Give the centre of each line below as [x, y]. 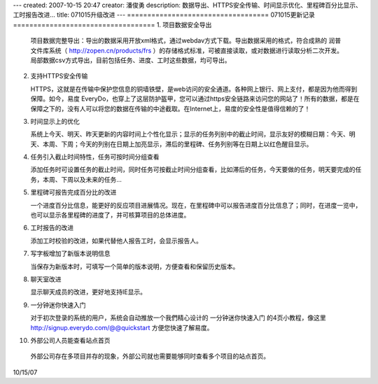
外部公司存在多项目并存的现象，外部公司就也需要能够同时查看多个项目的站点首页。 [150, 356]
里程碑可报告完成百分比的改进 [73, 192]
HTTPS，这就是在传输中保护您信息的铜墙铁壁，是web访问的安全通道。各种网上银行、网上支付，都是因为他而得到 [194, 89]
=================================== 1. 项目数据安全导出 [112, 24]
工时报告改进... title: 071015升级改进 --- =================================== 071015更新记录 [164, 15]
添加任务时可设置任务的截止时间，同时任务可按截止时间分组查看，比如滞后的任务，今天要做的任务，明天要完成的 [193, 170]
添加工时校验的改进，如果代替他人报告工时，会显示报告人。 [116, 241]
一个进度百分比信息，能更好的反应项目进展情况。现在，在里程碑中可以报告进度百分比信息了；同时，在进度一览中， [196, 205]
